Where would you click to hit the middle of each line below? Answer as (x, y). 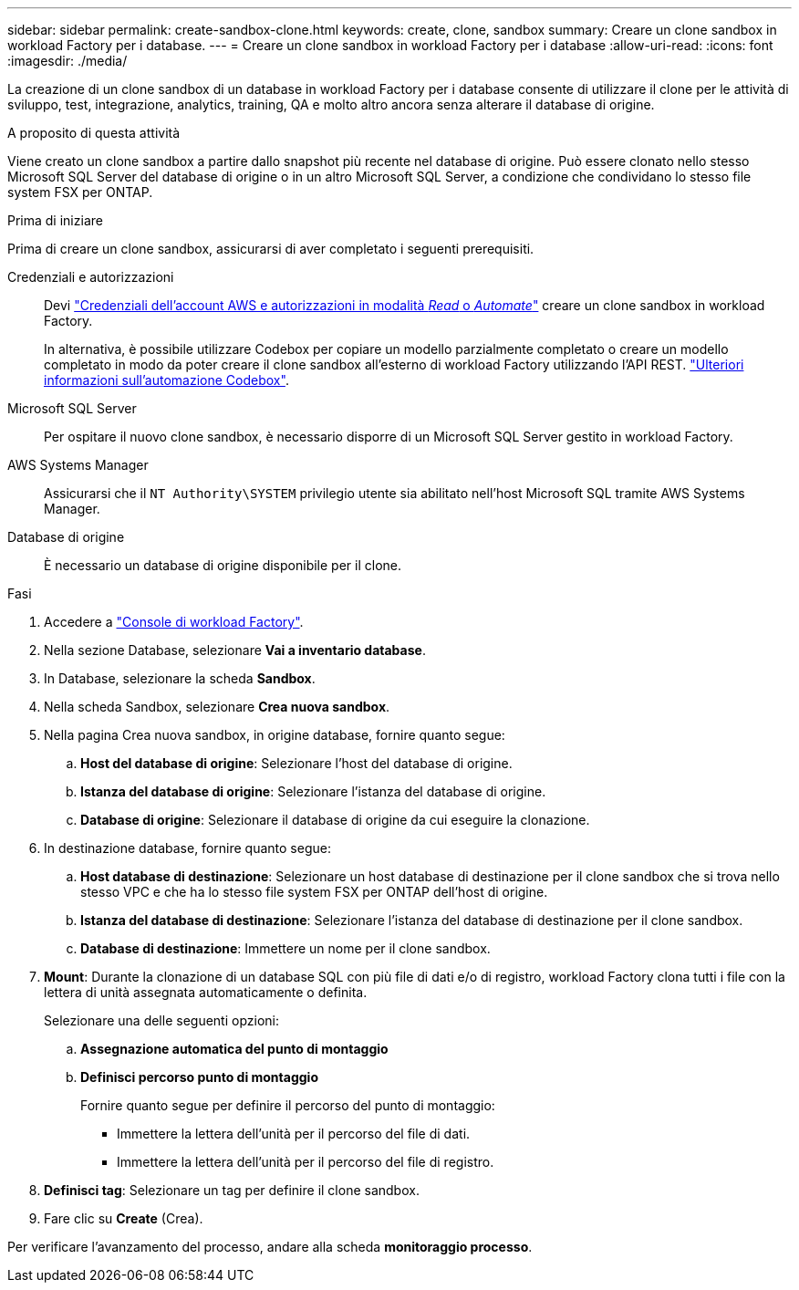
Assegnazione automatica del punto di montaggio (234, 1049)
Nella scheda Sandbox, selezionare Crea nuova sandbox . (217, 707)
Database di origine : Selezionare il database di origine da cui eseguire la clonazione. (335, 820)
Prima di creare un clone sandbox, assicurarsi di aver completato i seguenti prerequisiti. (271, 249)
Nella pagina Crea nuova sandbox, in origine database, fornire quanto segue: (275, 735)
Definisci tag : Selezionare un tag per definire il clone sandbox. (232, 1190)
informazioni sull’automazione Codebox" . (166, 380)
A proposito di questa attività (94, 133)
